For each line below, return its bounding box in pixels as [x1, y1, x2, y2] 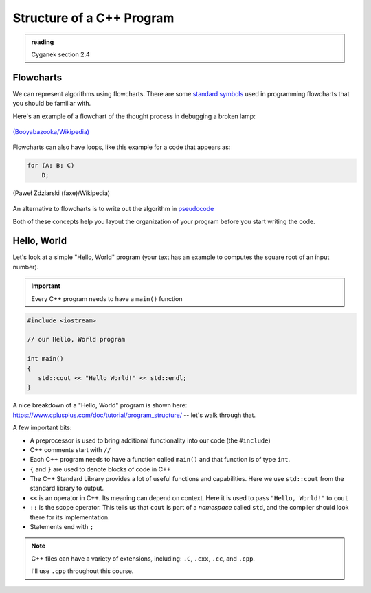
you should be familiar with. [12, 100, 91, 108]
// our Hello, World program [27, 335, 126, 344]
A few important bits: [12, 423, 72, 432]
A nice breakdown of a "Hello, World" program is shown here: [12, 401, 188, 410]
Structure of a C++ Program [12, 10, 175, 25]
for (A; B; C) [27, 161, 75, 170]
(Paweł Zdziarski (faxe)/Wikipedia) [12, 189, 110, 197]
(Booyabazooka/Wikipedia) [12, 128, 89, 136]
